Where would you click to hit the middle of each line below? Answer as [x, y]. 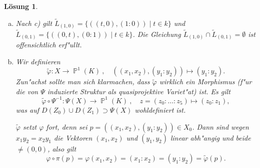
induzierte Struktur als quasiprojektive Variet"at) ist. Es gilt [139, 91]
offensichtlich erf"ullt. [49, 45]
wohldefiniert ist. [160, 109]
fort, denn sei [67, 126]
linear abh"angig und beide [210, 137]
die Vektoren [73, 137]
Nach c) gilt [34, 23]
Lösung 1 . [21, 6]
